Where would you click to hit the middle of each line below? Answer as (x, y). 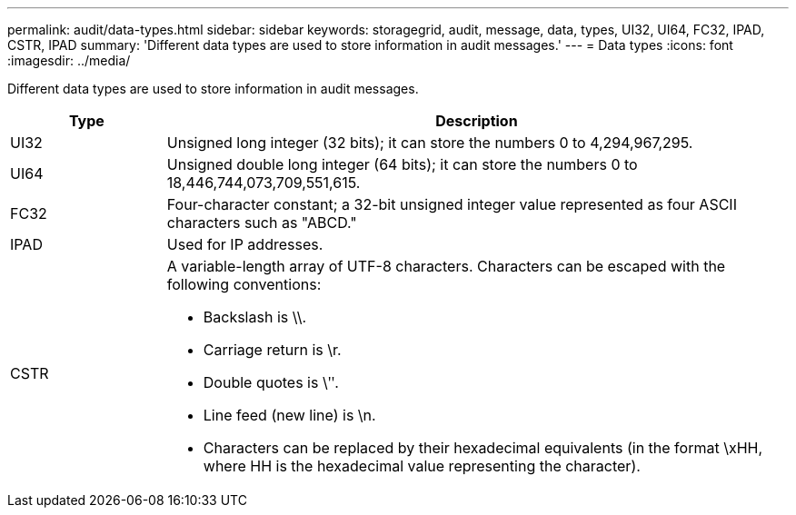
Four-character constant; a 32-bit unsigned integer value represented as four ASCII (452, 204)
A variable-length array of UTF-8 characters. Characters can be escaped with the (446, 266)
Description (477, 121)
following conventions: (244, 284)
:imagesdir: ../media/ (69, 60)
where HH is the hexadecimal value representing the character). (422, 466)
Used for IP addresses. (245, 244)
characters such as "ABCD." (262, 223)
